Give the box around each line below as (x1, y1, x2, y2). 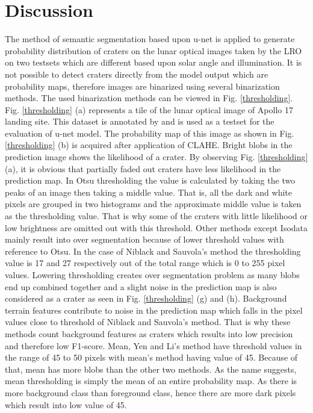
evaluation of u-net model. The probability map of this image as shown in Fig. (5, 126, 294, 139)
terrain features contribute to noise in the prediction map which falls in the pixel (5, 303, 303, 316)
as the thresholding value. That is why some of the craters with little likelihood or (5, 210, 308, 222)
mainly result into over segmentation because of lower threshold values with (5, 233, 284, 246)
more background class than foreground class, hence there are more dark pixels (5, 386, 296, 399)
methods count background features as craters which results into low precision (5, 327, 293, 340)
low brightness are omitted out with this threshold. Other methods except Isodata (5, 221, 308, 234)
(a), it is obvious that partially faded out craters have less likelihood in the (5, 162, 281, 175)
